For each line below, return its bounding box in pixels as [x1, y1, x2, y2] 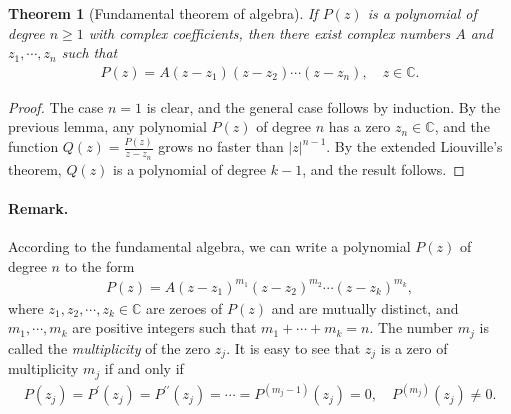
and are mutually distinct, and [271, 297, 459, 318]
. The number [369, 317, 454, 338]
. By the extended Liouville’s [326, 136, 503, 157]
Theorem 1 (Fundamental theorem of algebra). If [8, 3, 318, 23]
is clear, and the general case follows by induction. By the [146, 96, 501, 117]
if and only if [104, 358, 184, 379]
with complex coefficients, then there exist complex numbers [88, 22, 451, 43]
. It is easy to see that [226, 337, 361, 358]
